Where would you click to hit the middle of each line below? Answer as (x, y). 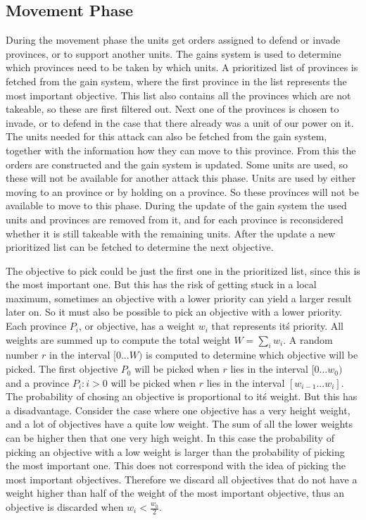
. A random (308, 339)
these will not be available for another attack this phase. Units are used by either (181, 178)
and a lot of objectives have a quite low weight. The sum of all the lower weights (179, 424)
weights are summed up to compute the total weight (118, 339)
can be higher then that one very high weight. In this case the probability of (170, 438)
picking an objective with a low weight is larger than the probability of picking (175, 451)
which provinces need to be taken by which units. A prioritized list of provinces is (182, 67)
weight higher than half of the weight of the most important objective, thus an (175, 493)
